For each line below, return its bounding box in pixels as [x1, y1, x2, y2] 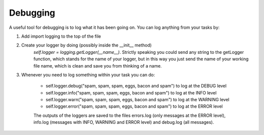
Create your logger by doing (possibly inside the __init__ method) [21, 42, 152, 48]
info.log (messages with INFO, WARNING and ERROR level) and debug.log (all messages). [33, 119, 214, 125]
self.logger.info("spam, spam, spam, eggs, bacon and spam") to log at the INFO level [45, 90, 217, 95]
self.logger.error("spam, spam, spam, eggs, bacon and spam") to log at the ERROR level [45, 103, 223, 110]
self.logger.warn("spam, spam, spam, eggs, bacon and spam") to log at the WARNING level [45, 97, 230, 103]
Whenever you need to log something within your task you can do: [21, 71, 155, 78]
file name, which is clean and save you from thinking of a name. [33, 63, 162, 68]
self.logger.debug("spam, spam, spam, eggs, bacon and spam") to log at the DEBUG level [45, 83, 227, 89]
